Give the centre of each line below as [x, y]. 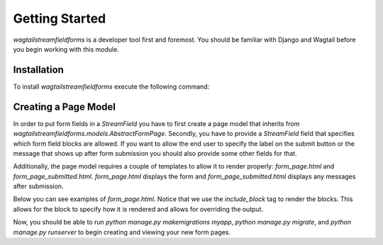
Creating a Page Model [65, 107]
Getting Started [60, 18]
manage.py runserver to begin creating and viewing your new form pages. [122, 232]
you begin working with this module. [66, 49]
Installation [38, 70]
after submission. [38, 186]
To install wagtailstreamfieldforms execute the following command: [111, 86]
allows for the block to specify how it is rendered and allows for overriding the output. [138, 209]
